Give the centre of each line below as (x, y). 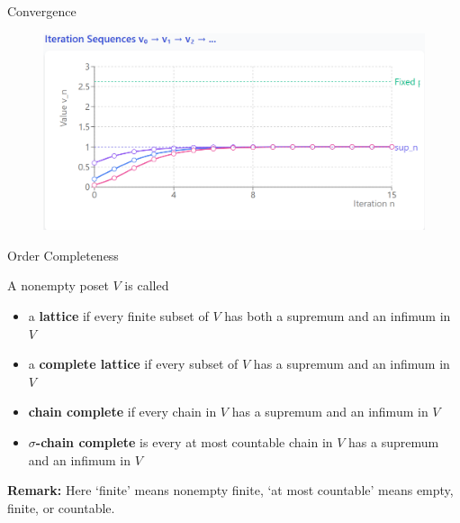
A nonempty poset (58, 285)
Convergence (42, 11)
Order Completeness (63, 255)
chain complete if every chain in (122, 412)
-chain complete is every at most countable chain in (184, 442)
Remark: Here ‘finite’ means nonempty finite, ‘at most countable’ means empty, (230, 490)
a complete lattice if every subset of (133, 364)
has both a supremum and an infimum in (338, 316)
